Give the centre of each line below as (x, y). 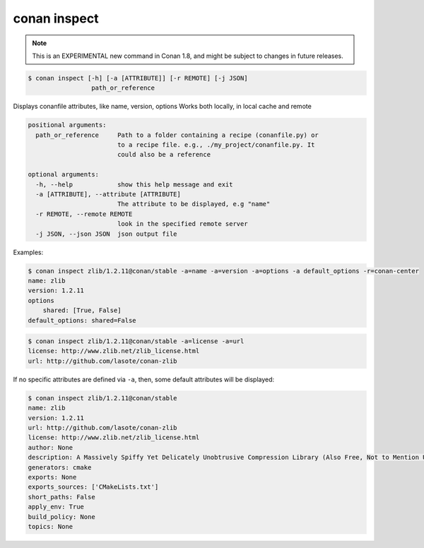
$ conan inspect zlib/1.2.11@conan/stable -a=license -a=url (136, 341)
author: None (51, 447)
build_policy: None (61, 517)
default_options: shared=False (82, 320)
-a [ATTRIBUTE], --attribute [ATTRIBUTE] (108, 195)
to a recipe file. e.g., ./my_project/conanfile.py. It (216, 145)
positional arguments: (67, 125)
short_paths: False (61, 497)
